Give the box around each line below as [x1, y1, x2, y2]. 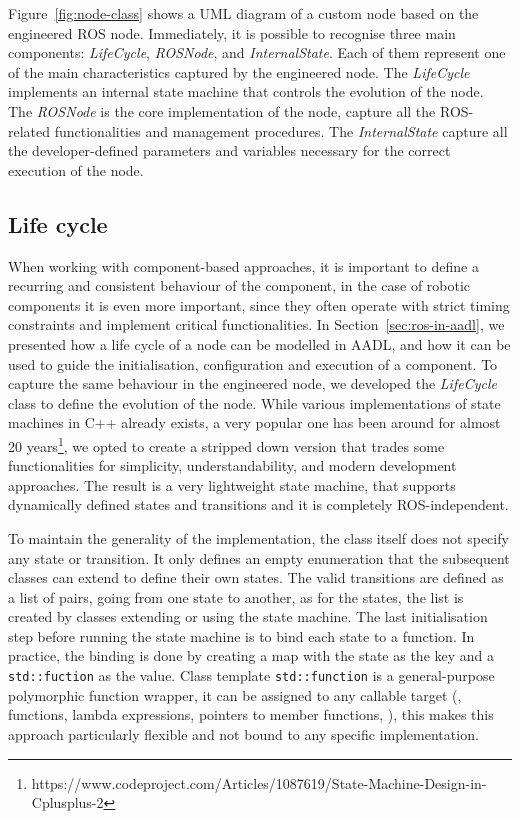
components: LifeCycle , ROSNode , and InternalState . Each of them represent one [8, 42, 506, 63]
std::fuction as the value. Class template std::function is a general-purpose [8, 665, 495, 686]
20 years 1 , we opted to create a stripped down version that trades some [8, 432, 445, 456]
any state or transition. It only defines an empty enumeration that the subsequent [8, 547, 510, 568]
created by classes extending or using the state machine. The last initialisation [8, 606, 488, 627]
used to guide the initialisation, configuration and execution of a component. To [8, 353, 498, 374]
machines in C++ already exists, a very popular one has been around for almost [8, 412, 501, 433]
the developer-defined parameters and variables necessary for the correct [8, 140, 451, 161]
